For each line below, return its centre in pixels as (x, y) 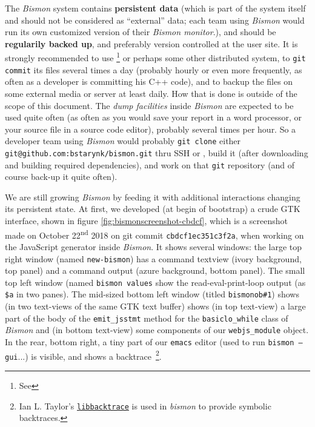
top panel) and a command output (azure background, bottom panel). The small (155, 270)
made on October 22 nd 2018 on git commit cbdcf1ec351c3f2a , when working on (154, 234)
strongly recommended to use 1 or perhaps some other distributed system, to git (155, 57)
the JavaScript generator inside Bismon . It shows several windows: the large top (154, 246)
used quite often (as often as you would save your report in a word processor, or (153, 117)
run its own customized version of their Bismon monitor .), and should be (141, 32)
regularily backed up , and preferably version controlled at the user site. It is (151, 43)
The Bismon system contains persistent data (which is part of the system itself (155, 8)
